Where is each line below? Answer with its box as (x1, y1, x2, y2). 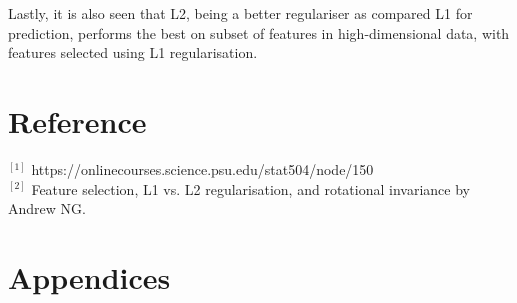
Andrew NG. (8, 198, 86, 219)
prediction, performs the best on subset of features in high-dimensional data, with (8, 22, 510, 43)
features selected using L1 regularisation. (8, 42, 258, 63)
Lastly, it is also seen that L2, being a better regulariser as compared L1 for (8, 3, 473, 23)
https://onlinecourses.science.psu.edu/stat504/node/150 (31, 158, 374, 179)
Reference (8, 100, 147, 141)
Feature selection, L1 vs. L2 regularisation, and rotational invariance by (31, 178, 470, 199)
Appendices (8, 256, 171, 297)
